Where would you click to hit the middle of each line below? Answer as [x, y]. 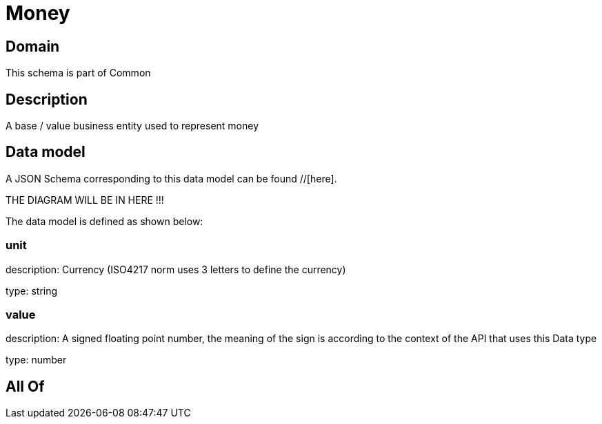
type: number [36, 360]
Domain [33, 46]
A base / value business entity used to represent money [132, 126]
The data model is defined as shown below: [104, 221]
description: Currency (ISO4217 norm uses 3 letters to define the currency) [176, 269]
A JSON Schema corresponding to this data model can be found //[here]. [171, 178]
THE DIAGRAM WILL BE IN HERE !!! [85, 200]
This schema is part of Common [78, 73]
